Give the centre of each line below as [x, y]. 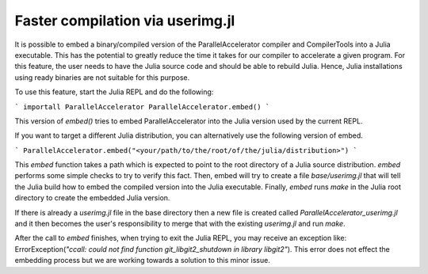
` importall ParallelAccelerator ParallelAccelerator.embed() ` [142, 107]
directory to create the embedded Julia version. [92, 198]
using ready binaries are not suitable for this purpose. [102, 77]
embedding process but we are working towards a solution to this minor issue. [143, 261]
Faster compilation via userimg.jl [125, 21]
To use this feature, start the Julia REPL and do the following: [114, 92]
